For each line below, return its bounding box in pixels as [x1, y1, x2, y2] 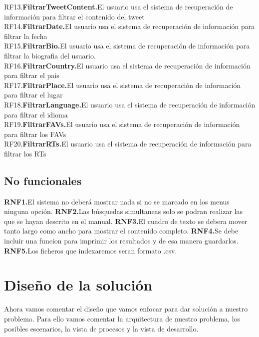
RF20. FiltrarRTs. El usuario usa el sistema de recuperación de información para [4, 138, 252, 149]
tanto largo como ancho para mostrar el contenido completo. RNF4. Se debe [4, 225, 239, 236]
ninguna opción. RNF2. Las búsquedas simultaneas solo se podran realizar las [4, 206, 243, 216]
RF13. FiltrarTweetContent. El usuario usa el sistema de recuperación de [4, 1, 233, 11]
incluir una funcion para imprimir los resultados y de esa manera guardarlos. [4, 235, 239, 246]
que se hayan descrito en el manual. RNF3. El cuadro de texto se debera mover [4, 215, 248, 226]
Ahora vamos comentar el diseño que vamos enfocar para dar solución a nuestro [4, 303, 248, 314]
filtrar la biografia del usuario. [4, 50, 96, 60]
